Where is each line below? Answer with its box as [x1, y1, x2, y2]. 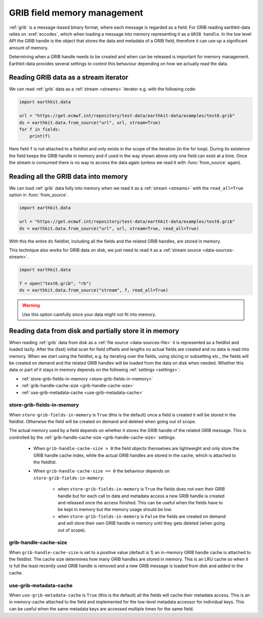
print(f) [29, 133, 51, 139]
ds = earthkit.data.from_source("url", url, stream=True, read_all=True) [19, 226, 199, 231]
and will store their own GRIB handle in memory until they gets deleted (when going [57, 520, 225, 526]
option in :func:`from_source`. [9, 192, 69, 198]
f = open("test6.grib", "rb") [19, 281, 92, 287]
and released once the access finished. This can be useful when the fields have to [57, 499, 223, 505]
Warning [22, 303, 40, 308]
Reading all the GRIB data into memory [9, 172, 128, 181]
